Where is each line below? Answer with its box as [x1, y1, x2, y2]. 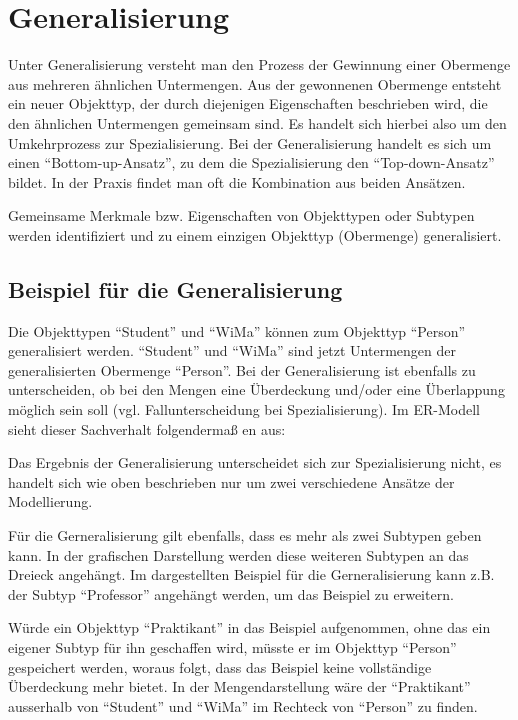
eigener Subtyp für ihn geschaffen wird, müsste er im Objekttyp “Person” [8, 636, 457, 657]
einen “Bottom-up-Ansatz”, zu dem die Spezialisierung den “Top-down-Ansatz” [8, 152, 495, 173]
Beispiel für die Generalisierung [8, 273, 343, 304]
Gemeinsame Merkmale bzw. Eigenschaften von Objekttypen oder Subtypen [8, 205, 475, 226]
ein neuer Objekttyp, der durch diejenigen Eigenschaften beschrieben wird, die [8, 93, 488, 114]
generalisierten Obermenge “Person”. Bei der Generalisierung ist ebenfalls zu [8, 359, 476, 380]
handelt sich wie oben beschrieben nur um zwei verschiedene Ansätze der [8, 471, 455, 492]
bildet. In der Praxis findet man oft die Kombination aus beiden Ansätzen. [8, 171, 466, 192]
